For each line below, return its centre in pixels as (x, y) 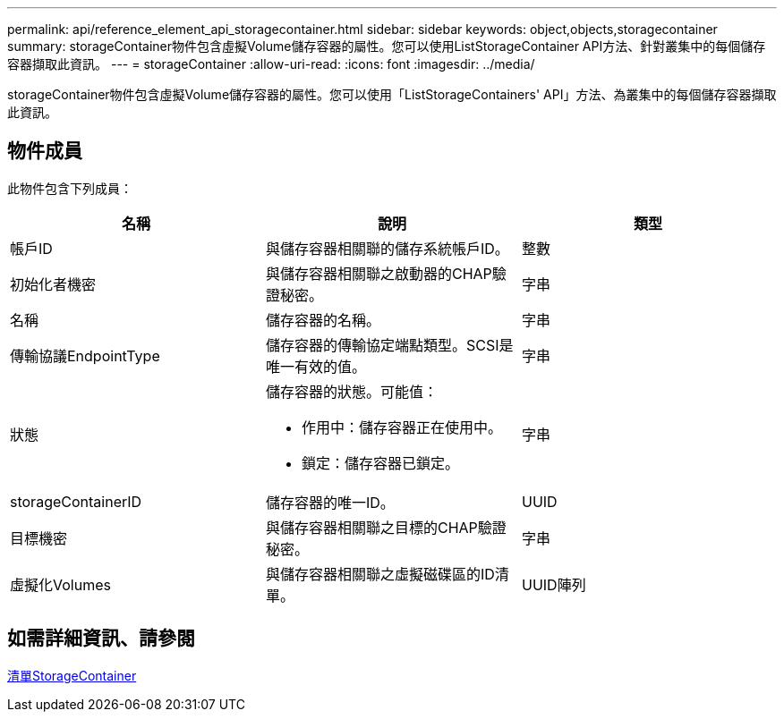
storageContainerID (76, 501)
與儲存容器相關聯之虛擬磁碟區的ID (380, 574)
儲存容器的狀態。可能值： (351, 391)
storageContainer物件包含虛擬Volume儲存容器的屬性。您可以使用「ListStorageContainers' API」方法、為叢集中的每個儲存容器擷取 (392, 94)
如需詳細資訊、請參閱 (101, 639)
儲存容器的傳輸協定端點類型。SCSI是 (389, 345)
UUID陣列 (554, 584)
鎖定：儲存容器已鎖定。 (380, 463)
